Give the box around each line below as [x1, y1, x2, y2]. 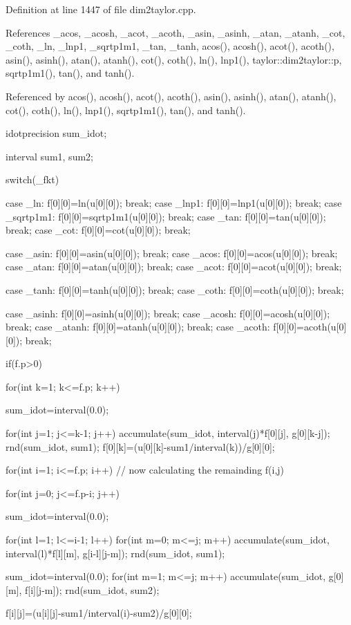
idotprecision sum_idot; [6, 126, 107, 140]
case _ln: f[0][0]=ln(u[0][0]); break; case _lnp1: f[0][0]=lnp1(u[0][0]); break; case [6, 195, 342, 209]
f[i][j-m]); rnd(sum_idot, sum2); [24, 582, 160, 597]
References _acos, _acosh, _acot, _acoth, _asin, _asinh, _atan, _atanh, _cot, [6, 25, 345, 39]
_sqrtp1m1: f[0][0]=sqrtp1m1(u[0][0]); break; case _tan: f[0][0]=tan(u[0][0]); [6, 209, 326, 223]
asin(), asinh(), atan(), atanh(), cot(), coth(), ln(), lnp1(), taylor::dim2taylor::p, [6, 52, 342, 66]
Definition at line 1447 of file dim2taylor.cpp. [6, 2, 196, 16]
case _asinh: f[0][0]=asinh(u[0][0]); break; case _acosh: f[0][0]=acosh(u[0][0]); [6, 306, 330, 320]
